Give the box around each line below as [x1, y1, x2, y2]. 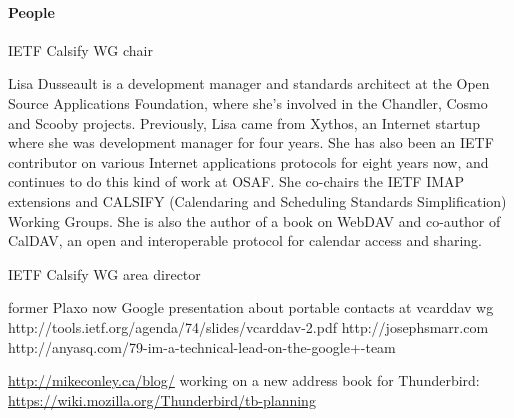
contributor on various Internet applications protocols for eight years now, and [8, 151, 489, 172]
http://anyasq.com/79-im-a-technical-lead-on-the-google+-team [8, 336, 396, 357]
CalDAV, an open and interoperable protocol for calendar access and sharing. [8, 230, 482, 251]
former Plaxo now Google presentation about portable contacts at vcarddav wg [8, 297, 494, 318]
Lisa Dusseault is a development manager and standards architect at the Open [8, 73, 490, 94]
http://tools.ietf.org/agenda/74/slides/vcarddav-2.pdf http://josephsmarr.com [8, 316, 489, 337]
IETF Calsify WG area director [8, 263, 201, 284]
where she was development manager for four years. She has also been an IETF [8, 132, 494, 153]
